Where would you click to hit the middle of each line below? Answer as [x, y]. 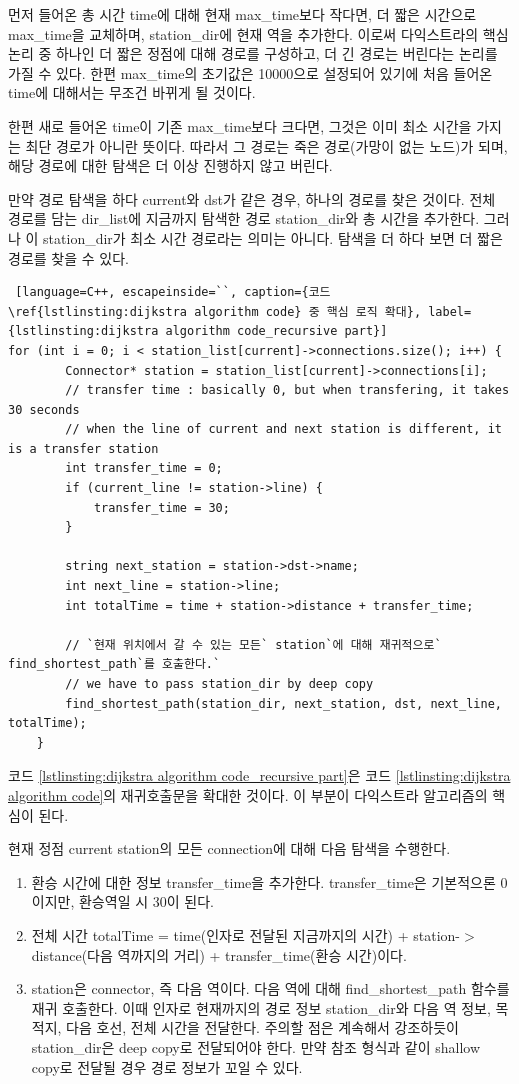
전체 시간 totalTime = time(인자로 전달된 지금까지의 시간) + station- [246, 934]
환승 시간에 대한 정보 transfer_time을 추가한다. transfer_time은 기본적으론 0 [269, 881]
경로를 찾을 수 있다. [68, 257]
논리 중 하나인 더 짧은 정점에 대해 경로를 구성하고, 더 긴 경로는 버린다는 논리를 [253, 53]
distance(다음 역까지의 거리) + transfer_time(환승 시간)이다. [219, 954]
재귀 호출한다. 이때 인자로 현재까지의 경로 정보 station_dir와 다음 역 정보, [261, 1007]
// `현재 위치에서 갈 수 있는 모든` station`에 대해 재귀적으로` [253, 644]
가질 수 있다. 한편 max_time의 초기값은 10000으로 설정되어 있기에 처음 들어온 [250, 72]
